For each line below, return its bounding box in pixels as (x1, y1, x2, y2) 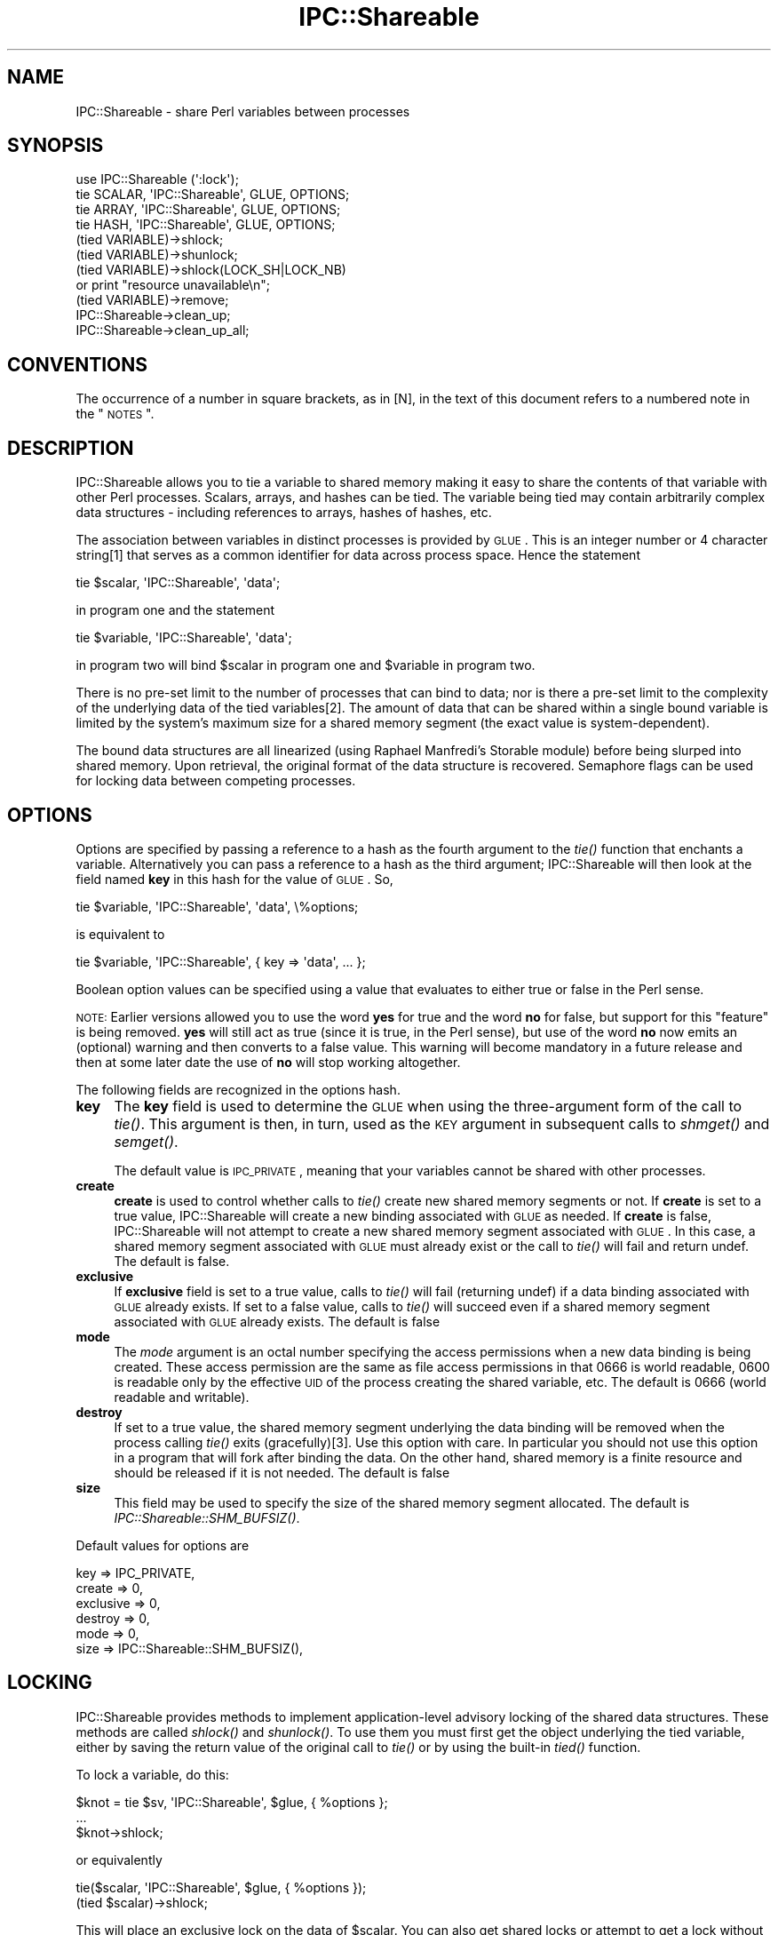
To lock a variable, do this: (75, 1766, 229, 1782)
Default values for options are (75, 1537, 250, 1553)
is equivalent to (75, 926, 165, 942)
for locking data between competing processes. (75, 773, 356, 789)
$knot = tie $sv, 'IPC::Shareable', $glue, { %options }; (75, 1794, 388, 1810)
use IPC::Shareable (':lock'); (75, 171, 239, 187)
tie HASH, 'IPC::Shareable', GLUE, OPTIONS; (75, 217, 336, 233)
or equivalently (75, 1851, 163, 1867)
